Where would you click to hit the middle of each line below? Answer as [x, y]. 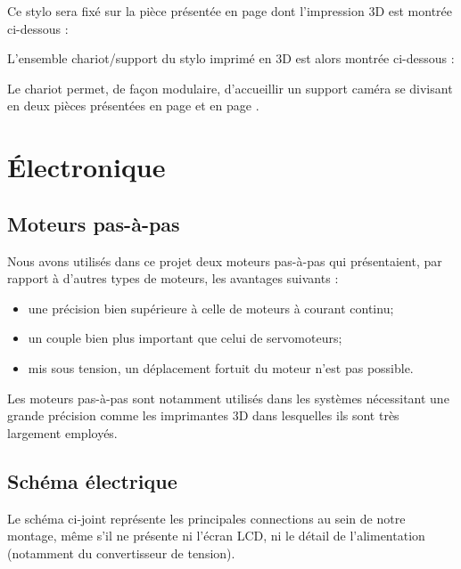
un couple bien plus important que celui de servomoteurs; [185, 338]
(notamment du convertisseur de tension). [121, 553]
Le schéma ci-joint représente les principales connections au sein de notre [206, 518]
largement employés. [62, 432]
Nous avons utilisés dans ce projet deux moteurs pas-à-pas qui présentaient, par [225, 260]
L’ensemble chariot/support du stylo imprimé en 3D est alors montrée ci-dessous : [231, 58]
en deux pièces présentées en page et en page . [133, 106]
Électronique [86, 167]
